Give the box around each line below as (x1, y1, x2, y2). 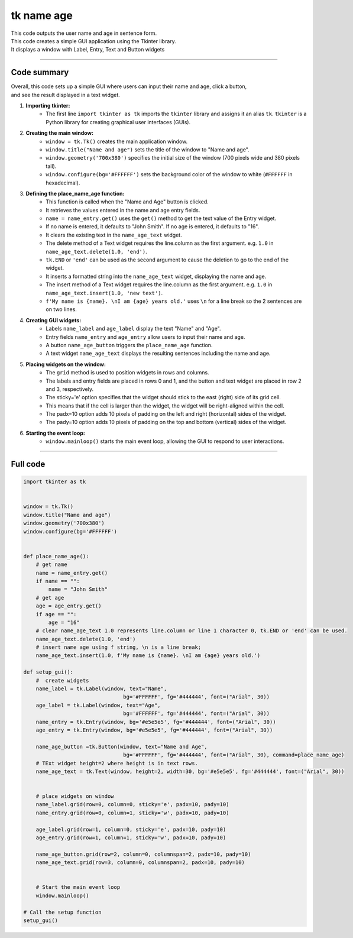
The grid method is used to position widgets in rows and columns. (46, 369, 209, 376)
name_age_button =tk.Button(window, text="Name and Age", (35, 743, 208, 750)
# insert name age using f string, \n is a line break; (35, 644, 202, 651)
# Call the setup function (23, 908, 102, 916)
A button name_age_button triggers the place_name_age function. (46, 341, 213, 348)
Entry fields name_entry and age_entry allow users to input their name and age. (46, 333, 245, 340)
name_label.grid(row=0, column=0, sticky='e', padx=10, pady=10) (35, 801, 229, 808)
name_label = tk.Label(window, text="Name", (35, 685, 167, 692)
